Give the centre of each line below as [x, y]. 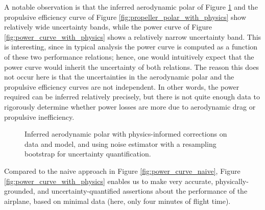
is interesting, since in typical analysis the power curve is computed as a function [131, 47]
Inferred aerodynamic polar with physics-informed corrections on [126, 134]
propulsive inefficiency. [39, 116]
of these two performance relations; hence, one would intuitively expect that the [129, 56]
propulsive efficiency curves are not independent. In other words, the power [122, 86]
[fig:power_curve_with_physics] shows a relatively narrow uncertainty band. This [133, 36]
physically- [232, 181]
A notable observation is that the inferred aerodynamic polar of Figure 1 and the [131, 7]
